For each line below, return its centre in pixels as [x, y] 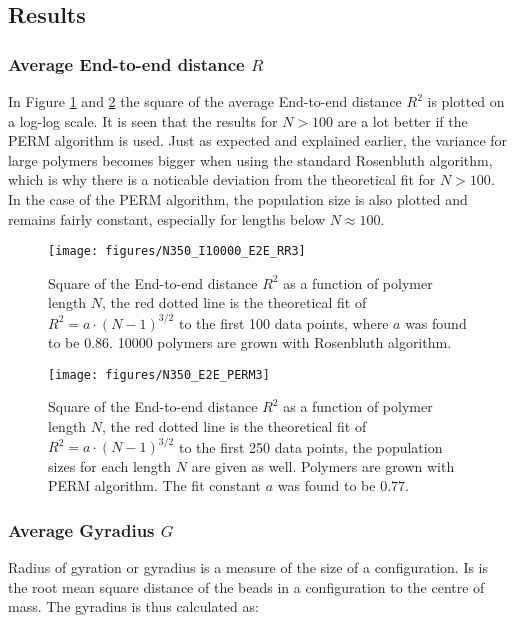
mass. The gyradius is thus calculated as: [133, 606]
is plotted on [466, 101]
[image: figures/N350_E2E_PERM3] [159, 374]
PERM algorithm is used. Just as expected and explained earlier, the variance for [258, 140]
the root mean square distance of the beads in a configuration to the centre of [246, 586]
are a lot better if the [402, 120]
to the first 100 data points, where [283, 322]
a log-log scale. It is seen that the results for [143, 120]
